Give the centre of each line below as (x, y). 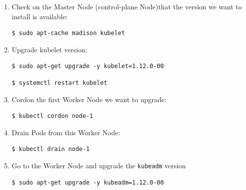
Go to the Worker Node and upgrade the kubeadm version (99, 165)
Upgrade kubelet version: (49, 49)
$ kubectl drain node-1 (51, 149)
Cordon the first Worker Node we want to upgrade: (89, 99)
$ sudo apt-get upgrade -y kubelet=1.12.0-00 (88, 66)
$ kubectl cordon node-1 (52, 116)
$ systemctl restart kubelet (60, 83)
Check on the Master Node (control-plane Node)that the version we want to (127, 6)
